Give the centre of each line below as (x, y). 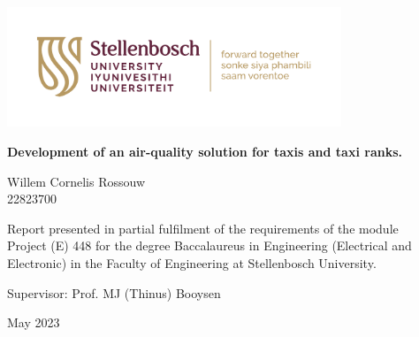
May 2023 (34, 322)
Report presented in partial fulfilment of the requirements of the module (203, 228)
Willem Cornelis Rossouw (76, 181)
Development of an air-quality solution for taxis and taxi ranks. (205, 152)
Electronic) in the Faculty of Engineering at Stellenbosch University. (192, 263)
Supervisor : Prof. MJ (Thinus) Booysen (114, 292)
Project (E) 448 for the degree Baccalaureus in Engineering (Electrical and (209, 245)
